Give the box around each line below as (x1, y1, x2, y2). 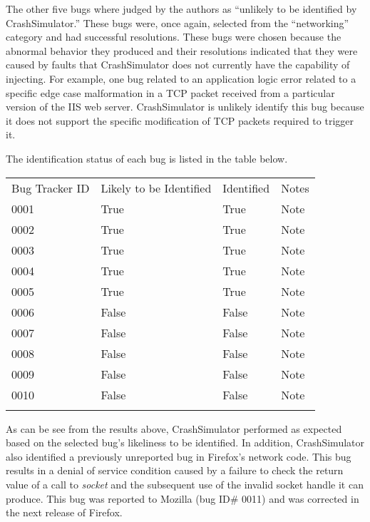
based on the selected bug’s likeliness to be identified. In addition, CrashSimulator (6, 435, 365, 450)
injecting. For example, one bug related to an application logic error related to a (6, 71, 356, 86)
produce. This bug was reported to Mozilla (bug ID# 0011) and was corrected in (6, 491, 359, 506)
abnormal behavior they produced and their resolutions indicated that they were (6, 43, 358, 58)
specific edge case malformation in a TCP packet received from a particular (6, 85, 335, 100)
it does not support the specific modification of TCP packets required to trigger (6, 113, 354, 128)
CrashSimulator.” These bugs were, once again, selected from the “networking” (6, 15, 349, 30)
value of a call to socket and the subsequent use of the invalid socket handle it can (6, 476, 364, 491)
